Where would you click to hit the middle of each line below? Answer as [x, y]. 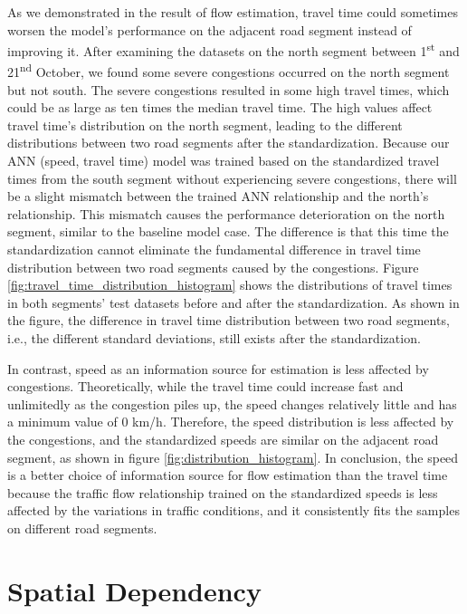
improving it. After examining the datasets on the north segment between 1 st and [233, 49]
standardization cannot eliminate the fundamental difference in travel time [214, 249]
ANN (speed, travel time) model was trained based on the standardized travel [224, 161]
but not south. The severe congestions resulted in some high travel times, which [229, 89]
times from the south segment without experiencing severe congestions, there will [232, 178]
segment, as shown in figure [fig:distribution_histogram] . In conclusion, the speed [233, 457]
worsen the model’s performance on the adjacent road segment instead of [210, 29]
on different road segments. [82, 528]
